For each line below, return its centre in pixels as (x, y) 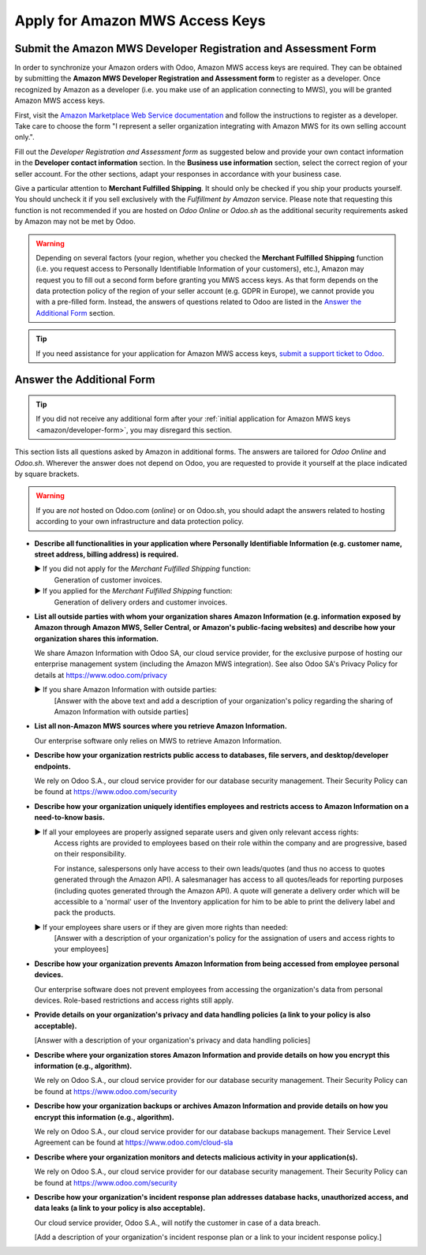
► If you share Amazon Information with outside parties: (125, 690)
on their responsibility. (90, 854)
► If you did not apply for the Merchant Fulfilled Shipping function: (143, 569)
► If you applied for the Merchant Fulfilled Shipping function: (133, 591)
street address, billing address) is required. (106, 554)
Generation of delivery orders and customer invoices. (141, 602)
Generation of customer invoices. (108, 579)
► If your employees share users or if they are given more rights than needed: (161, 927)
